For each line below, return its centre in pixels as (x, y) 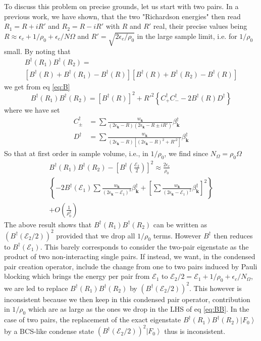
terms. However (177, 235)
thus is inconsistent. (195, 331)
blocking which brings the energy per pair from (77, 276)
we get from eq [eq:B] (37, 86)
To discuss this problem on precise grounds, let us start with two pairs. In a (121, 6)
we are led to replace (36, 288)
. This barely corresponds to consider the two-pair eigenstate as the (144, 246)
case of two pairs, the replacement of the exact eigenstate (93, 320)
